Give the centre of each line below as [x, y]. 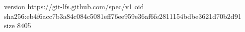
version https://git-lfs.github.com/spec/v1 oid [74, 6]
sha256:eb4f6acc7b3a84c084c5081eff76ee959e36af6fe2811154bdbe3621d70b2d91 [123, 16]
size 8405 [18, 25]
